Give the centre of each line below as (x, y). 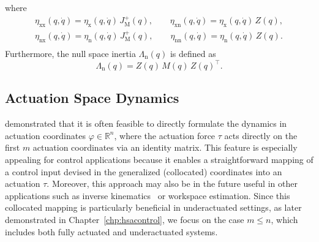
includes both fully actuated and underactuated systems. (111, 231)
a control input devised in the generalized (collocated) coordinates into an (144, 171)
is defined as (193, 53)
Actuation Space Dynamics (92, 98)
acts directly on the (261, 135)
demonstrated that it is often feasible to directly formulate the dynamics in (146, 123)
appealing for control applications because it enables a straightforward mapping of (159, 159)
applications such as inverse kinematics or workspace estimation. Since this (148, 195)
